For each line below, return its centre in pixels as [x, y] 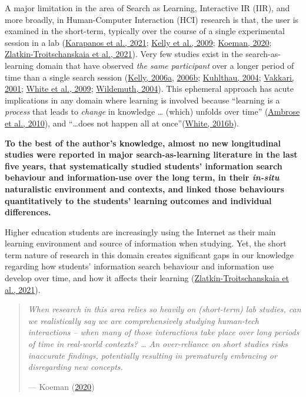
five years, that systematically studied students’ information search [144, 166]
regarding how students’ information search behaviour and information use [139, 266]
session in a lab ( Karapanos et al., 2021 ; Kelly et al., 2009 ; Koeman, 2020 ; [138, 42]
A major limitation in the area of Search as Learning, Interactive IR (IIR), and [147, 8]
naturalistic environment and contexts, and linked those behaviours [144, 189]
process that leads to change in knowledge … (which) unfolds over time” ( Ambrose [152, 111]
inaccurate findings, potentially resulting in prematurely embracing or [152, 355]
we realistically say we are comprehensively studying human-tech [143, 320]
